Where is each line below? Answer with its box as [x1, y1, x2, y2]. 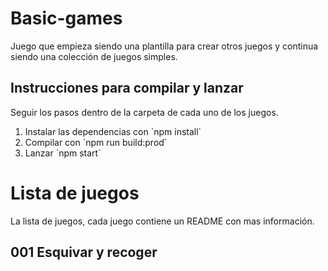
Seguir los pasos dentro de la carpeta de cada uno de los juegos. [10, 106, 279, 118]
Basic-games [10, 7, 123, 30]
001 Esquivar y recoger [10, 244, 158, 261]
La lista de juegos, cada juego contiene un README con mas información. [10, 215, 315, 227]
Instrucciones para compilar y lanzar [10, 80, 244, 97]
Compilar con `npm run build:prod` [24, 136, 168, 148]
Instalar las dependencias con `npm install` [24, 125, 202, 137]
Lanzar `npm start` [24, 147, 102, 159]
